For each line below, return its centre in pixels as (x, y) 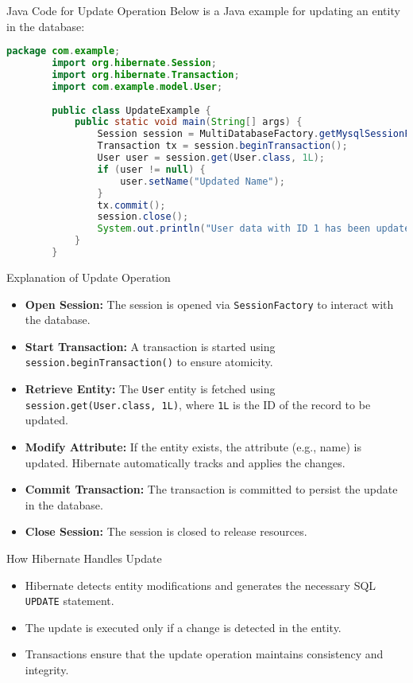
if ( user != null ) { (151, 169)
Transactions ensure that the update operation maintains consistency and (204, 654)
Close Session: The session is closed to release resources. (166, 531)
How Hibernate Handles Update (84, 558)
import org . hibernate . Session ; (134, 63)
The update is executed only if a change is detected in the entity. (183, 627)
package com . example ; (64, 51)
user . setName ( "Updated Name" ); (203, 181)
